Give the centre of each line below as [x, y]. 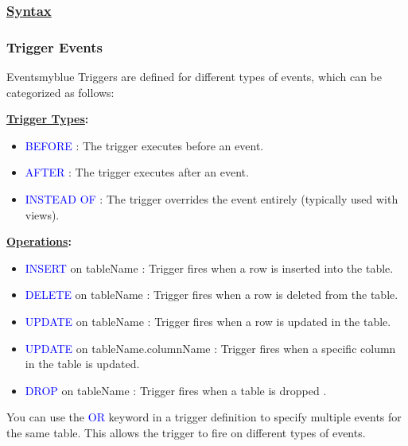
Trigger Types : [48, 119]
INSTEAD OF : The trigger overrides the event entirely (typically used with [212, 199]
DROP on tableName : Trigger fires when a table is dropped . [176, 390]
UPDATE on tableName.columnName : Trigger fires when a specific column [210, 348]
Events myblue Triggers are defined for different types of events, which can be [194, 77]
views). [42, 214]
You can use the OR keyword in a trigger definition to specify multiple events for [204, 417]
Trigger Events [55, 47]
